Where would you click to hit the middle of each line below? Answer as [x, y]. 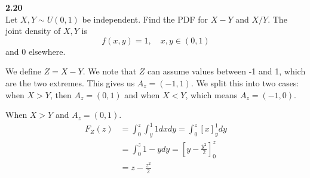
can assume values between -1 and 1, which [226, 71]
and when [142, 94]
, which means [211, 94]
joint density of [33, 31]
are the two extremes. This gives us [70, 82]
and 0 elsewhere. [36, 51]
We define [23, 71]
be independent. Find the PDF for [145, 19]
